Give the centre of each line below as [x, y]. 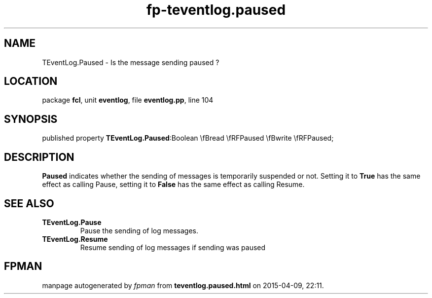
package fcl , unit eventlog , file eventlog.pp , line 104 [128, 100]
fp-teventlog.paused [216, 10]
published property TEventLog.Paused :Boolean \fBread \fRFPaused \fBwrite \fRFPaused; [188, 138]
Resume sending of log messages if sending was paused [173, 247]
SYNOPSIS [31, 119]
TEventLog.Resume [75, 239]
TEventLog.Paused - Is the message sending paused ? [131, 62]
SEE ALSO [29, 203]
